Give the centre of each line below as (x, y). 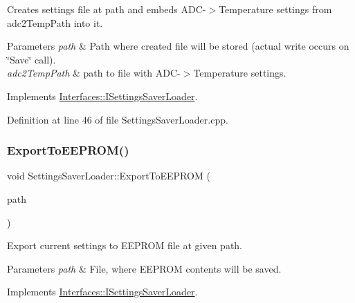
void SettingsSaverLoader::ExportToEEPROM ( (109, 176)
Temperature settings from (275, 9)
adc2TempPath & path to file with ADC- (94, 73)
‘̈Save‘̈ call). (31, 59)
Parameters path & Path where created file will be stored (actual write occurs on (178, 46)
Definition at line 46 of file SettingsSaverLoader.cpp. (118, 119)
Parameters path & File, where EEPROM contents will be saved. (144, 268)
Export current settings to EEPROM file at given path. (125, 245)
